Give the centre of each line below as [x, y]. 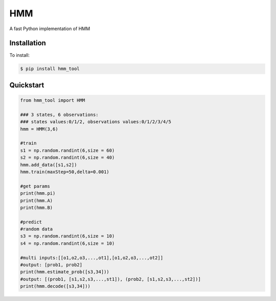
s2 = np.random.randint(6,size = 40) [67, 158]
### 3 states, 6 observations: [60, 114]
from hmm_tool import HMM [53, 100]
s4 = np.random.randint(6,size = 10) [67, 243]
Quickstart [27, 85]
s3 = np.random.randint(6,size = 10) [67, 236]
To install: [20, 55]
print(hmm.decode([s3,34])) [55, 286]
